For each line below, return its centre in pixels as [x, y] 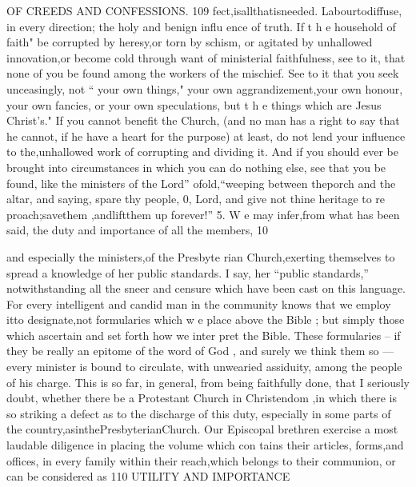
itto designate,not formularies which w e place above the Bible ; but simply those [206, 319]
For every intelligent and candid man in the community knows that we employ [199, 303]
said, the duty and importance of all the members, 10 [137, 230]
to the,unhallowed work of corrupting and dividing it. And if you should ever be [202, 152]
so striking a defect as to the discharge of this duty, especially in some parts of [199, 413]
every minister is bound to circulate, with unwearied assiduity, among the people [204, 367]
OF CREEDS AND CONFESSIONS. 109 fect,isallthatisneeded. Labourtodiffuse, [204, 10]
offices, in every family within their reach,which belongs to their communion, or [201, 460]
